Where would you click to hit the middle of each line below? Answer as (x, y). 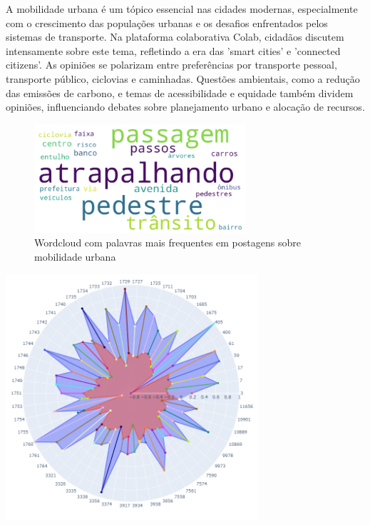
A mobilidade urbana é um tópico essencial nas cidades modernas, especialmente (182, 9)
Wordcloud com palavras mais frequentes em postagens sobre (168, 242)
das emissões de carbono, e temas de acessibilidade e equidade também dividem (180, 92)
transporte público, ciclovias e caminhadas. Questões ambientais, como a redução (183, 78)
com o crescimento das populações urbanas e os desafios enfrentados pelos (167, 22)
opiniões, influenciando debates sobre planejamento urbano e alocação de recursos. (185, 107)
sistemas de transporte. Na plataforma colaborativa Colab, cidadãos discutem (175, 37)
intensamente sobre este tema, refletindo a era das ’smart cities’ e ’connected (173, 50)
